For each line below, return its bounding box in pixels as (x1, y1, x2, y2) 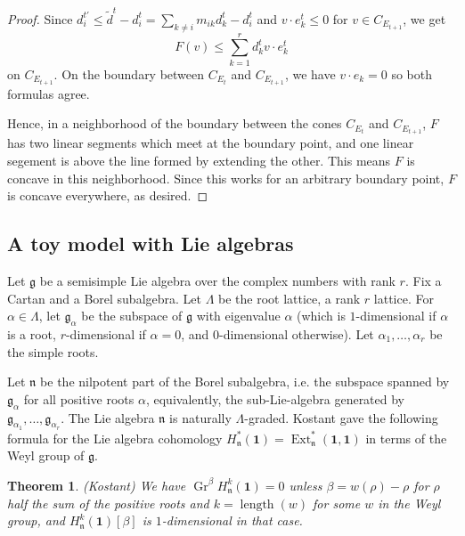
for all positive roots (23, 389, 135, 408)
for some (313, 493, 361, 512)
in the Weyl (378, 493, 441, 512)
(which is (297, 306, 346, 325)
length (240, 498, 274, 511)
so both (391, 64, 432, 83)
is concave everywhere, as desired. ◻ (7, 186, 208, 205)
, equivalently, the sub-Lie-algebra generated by (145, 389, 405, 408)
